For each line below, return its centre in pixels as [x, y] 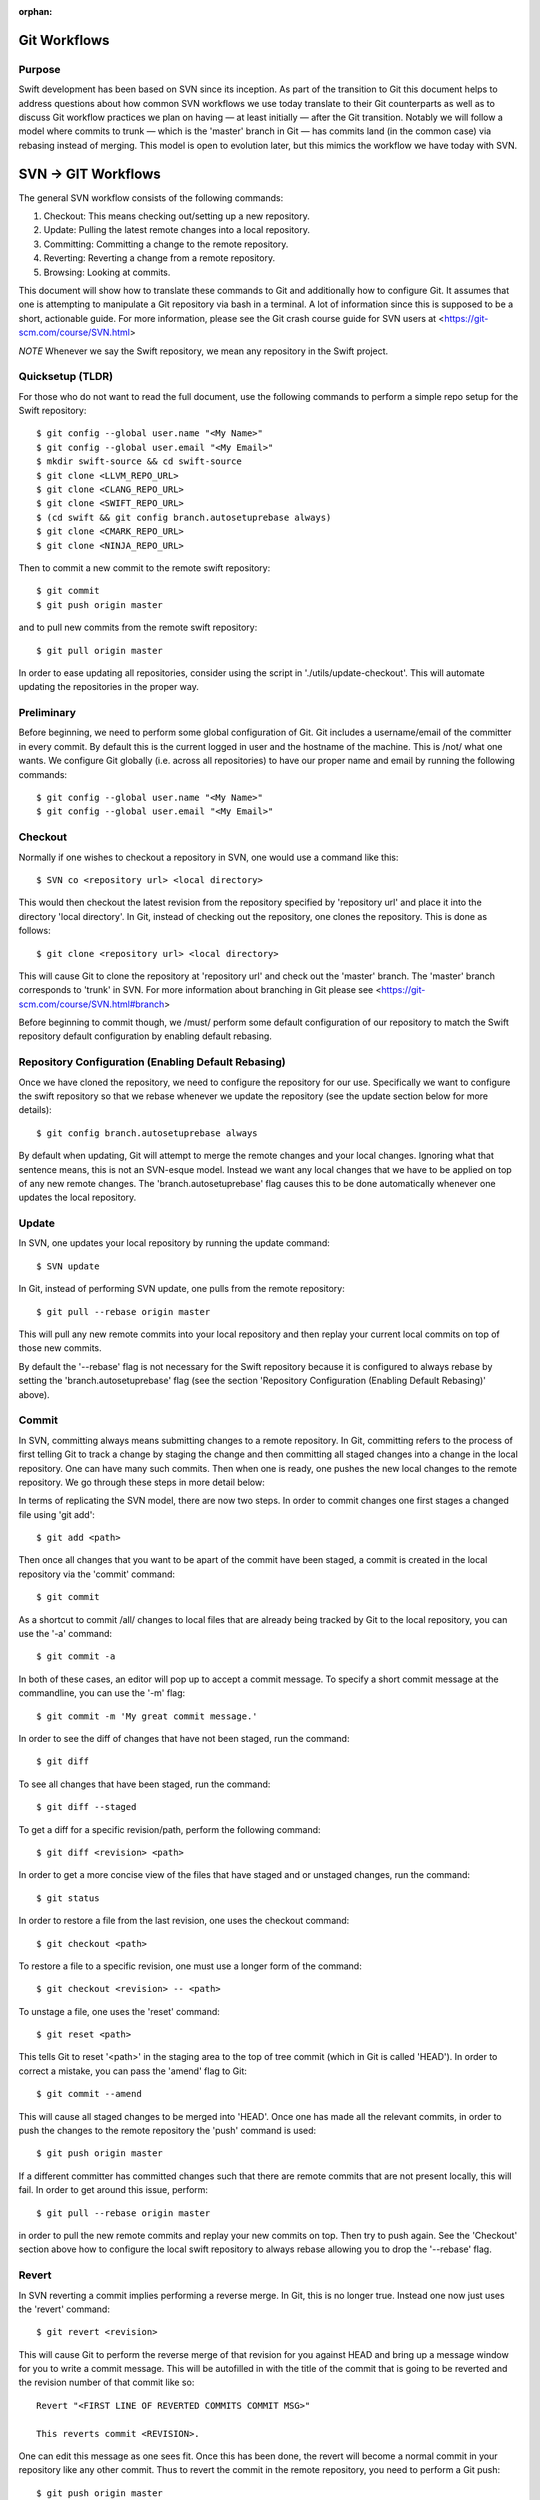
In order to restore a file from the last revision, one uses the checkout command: [184, 1921]
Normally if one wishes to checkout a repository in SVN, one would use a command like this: [208, 857]
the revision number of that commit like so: [106, 2382]
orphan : [35, 11]
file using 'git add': [56, 1514]
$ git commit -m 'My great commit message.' [147, 1716]
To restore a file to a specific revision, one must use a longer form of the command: [190, 1966]
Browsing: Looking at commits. [107, 272]
